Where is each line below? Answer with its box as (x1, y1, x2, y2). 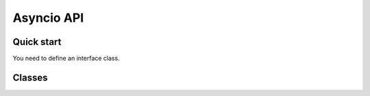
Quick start (12, 36, 62, 48)
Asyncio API (12, 10, 84, 25)
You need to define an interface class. (12, 54, 120, 63)
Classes (12, 71, 48, 83)
